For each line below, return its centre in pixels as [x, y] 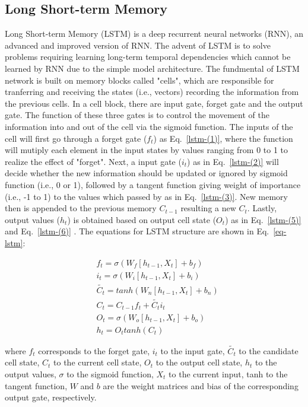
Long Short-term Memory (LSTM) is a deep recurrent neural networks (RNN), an [154, 34]
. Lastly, [262, 208]
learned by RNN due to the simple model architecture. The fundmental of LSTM [152, 68]
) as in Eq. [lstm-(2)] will [233, 161]
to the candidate [269, 350]
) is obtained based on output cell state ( [142, 219]
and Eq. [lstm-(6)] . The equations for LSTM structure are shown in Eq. [137, 231]
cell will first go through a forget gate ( [76, 138]
